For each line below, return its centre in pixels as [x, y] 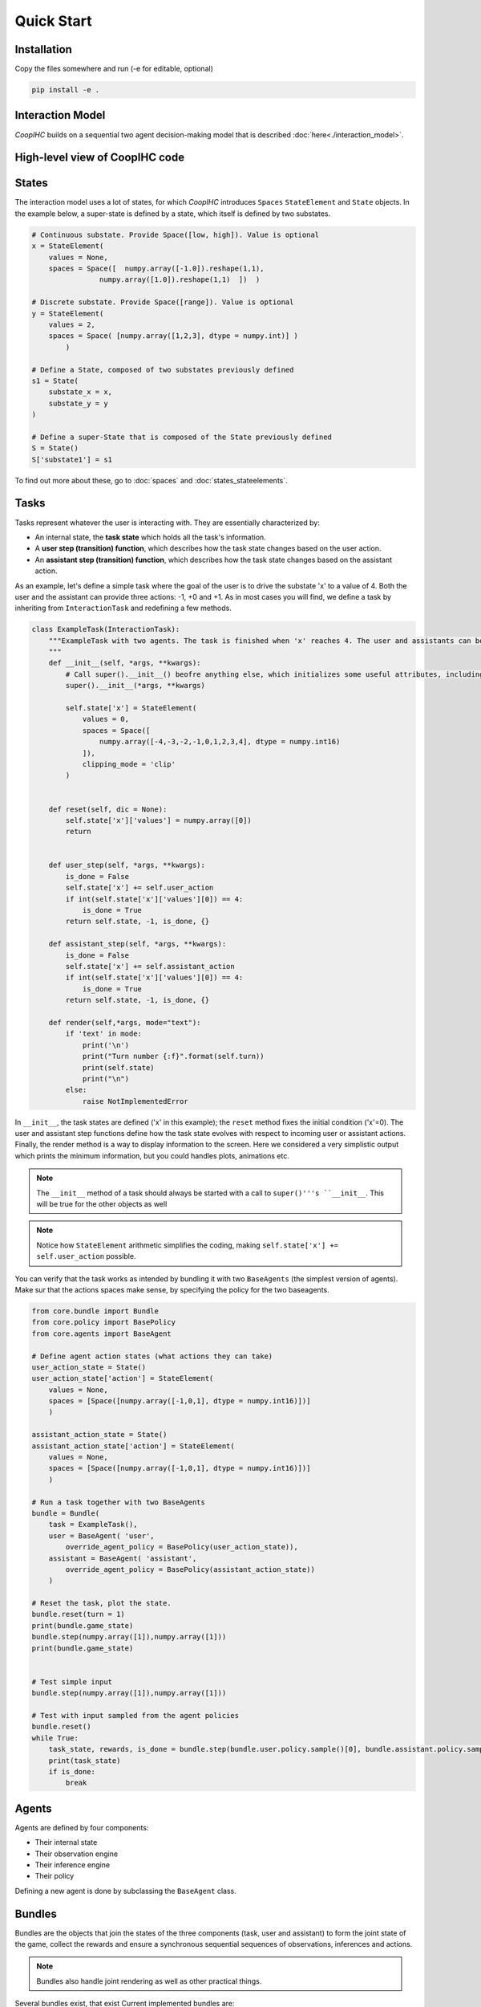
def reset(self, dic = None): [108, 809]
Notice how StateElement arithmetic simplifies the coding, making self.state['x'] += [188, 1245]
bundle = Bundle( [66, 1513]
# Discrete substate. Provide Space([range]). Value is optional [163, 302]
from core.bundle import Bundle [95, 1311]
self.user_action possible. [86, 1256]
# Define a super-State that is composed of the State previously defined [182, 437]
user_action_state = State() [89, 1367]
